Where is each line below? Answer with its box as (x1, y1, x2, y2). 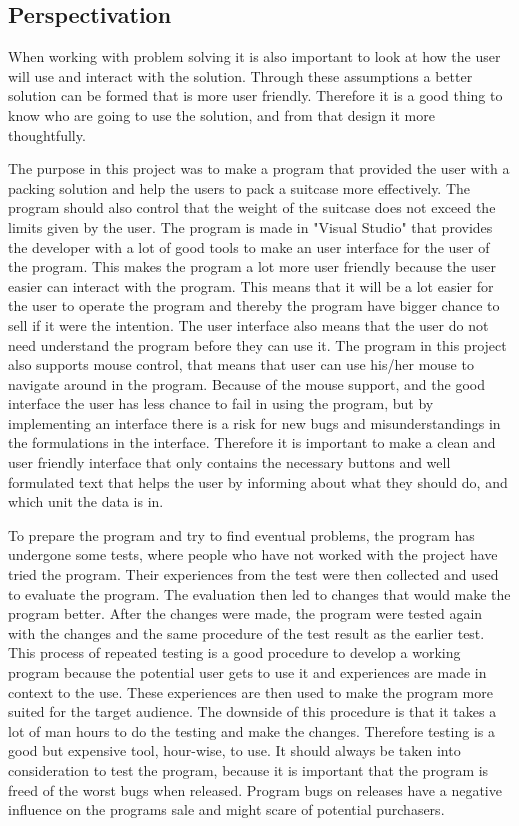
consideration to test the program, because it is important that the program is (8, 759, 489, 780)
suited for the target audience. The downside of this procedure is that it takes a (8, 701, 497, 722)
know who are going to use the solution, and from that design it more (8, 104, 435, 125)
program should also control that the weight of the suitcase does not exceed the (8, 197, 496, 218)
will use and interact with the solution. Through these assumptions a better (8, 65, 473, 86)
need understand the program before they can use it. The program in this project (8, 334, 507, 355)
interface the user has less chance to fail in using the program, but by (8, 393, 434, 414)
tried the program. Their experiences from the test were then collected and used (8, 564, 499, 585)
